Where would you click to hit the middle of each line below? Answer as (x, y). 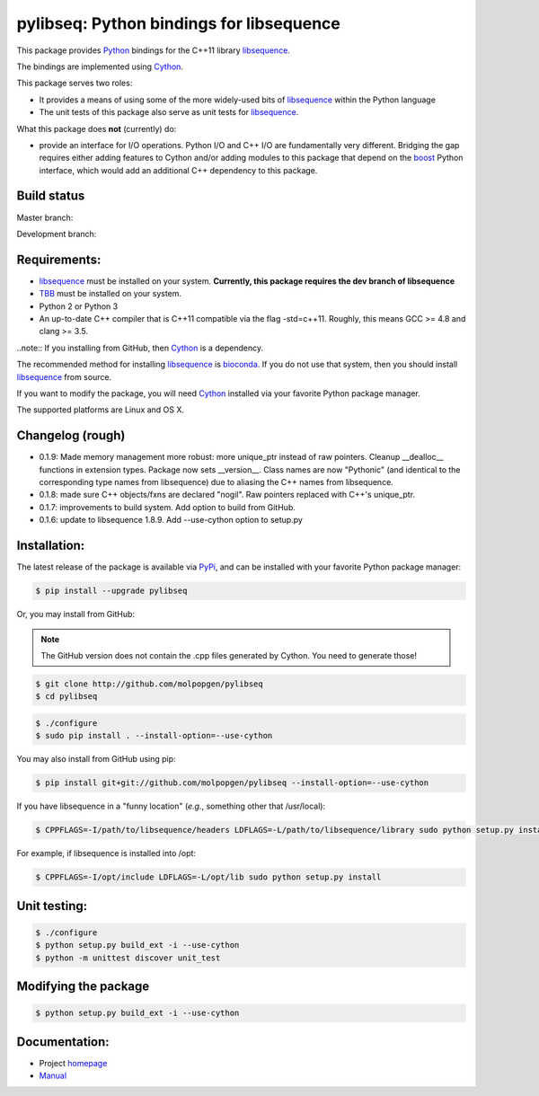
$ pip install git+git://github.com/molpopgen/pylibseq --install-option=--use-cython (232, 783)
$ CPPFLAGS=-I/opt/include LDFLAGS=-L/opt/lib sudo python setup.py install (208, 877)
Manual (53, 1076)
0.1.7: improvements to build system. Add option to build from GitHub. (167, 507)
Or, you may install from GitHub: (75, 614)
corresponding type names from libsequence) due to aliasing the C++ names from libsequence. (216, 482)
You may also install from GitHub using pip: (96, 759)
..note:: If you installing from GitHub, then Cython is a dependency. (140, 348)
